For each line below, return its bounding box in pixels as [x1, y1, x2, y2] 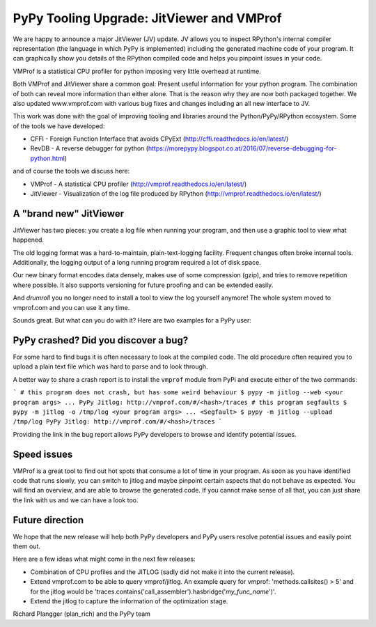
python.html [30, 154, 65, 162]
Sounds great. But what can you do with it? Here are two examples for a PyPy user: [13, 316, 252, 325]
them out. [13, 542, 41, 550]
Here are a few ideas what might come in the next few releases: [13, 555, 196, 564]
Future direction [13, 514, 84, 526]
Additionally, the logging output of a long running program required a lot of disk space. [13, 258, 261, 267]
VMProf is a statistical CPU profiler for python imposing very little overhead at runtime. [13, 67, 261, 75]
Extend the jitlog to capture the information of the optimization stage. [30, 597, 228, 605]
